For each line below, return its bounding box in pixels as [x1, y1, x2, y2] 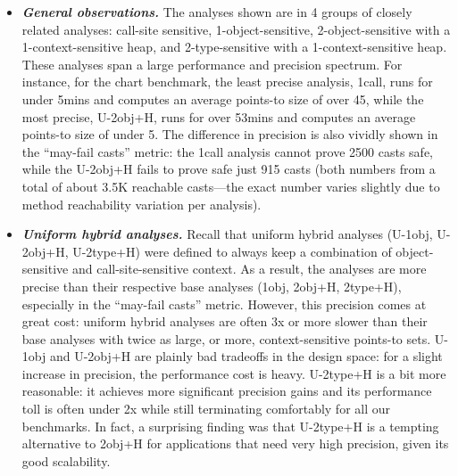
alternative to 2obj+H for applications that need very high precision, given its [21, 434, 449, 453]
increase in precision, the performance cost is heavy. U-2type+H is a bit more [21, 364, 446, 382]
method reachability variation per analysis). [21, 194, 262, 213]
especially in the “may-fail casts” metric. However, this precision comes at [21, 294, 427, 313]
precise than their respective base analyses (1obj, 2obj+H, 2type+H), [21, 276, 402, 295]
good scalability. [21, 451, 111, 470]
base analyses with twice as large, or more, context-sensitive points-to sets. [21, 329, 431, 348]
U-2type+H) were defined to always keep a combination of [72, 242, 392, 260]
